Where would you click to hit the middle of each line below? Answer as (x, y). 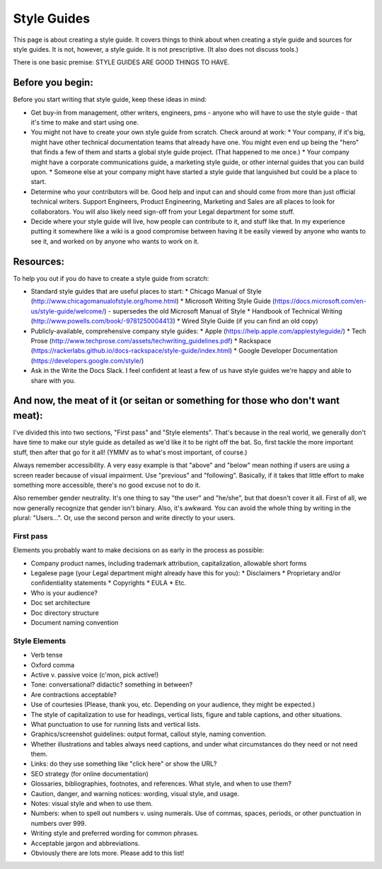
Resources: (39, 261)
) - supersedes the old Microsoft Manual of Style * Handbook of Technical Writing (223, 311)
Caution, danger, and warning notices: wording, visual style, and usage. (135, 793)
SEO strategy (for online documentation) (89, 773)
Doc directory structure (65, 613)
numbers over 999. (58, 823)
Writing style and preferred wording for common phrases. (115, 833)
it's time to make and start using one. (85, 122)
